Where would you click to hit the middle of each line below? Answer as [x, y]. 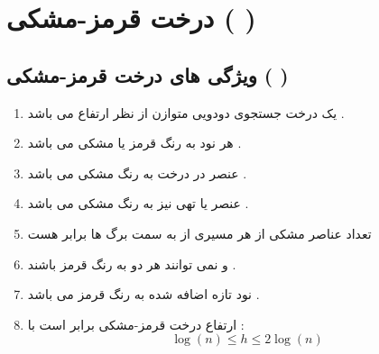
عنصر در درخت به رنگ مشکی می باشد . [137, 172]
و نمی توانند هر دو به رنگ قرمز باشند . [132, 263]
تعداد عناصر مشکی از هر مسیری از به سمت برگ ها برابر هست [199, 233]
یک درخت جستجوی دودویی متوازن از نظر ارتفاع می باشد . [186, 112]
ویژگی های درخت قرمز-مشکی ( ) [148, 74]
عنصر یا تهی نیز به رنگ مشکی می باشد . [138, 203]
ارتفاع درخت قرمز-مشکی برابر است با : [136, 324]
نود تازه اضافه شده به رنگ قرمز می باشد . [143, 294]
